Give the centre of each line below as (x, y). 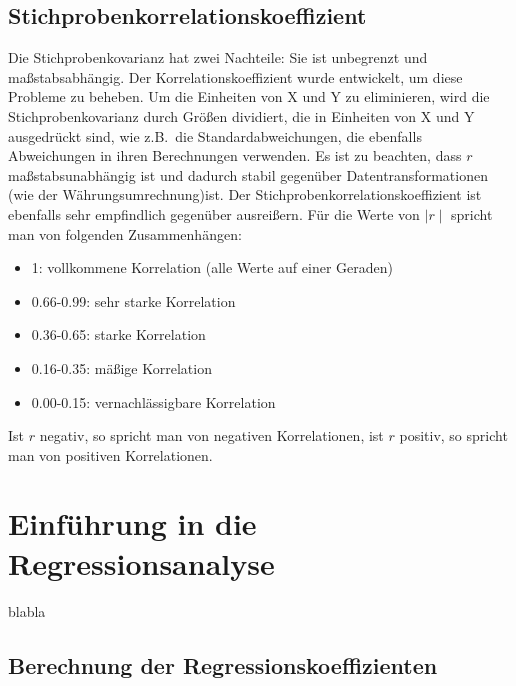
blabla (27, 610)
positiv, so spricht (453, 435)
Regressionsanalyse (141, 562)
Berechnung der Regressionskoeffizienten (223, 664)
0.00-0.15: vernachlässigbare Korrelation (153, 401)
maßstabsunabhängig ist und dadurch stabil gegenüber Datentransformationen (248, 174)
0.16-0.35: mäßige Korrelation (121, 367)
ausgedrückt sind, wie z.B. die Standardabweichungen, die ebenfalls (215, 135)
